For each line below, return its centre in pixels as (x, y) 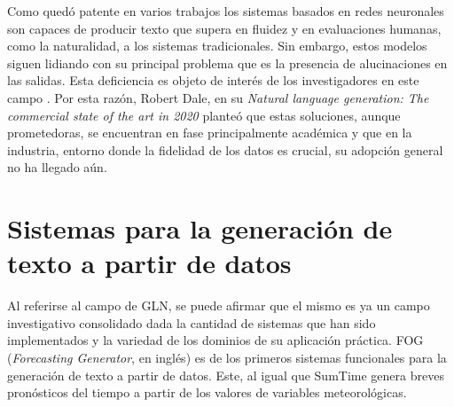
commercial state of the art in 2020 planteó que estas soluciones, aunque (204, 115)
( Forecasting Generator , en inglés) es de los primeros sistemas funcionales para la (227, 358)
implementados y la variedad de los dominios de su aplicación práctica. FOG (215, 340)
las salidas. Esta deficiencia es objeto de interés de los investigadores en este (213, 80)
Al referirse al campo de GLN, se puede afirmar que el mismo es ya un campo (219, 305)
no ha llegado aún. (57, 167)
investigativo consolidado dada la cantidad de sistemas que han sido (192, 322)
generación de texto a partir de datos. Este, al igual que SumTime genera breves (226, 375)
